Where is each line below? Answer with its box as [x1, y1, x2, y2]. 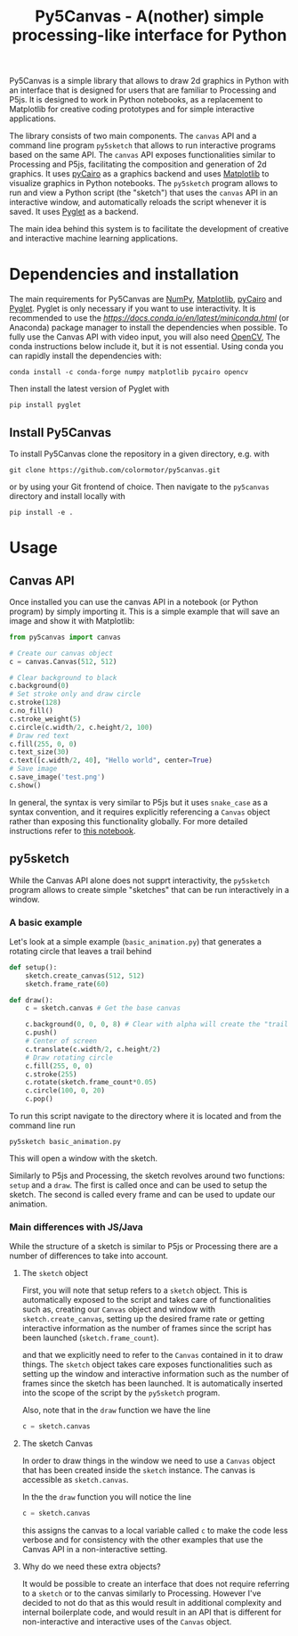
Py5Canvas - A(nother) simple [35, 6, 264, 27]
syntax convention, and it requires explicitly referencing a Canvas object [9, 806, 270, 817]
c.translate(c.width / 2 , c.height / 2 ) [25, 1044, 162, 1053]
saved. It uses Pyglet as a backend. [9, 207, 140, 217]
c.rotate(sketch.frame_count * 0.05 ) [25, 1078, 157, 1087]
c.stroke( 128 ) [9, 698, 62, 708]
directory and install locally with [9, 490, 126, 501]
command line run [9, 1120, 76, 1131]
